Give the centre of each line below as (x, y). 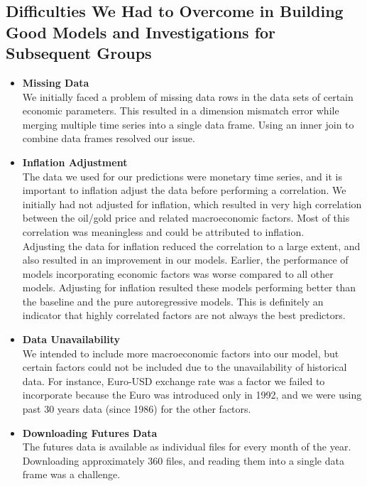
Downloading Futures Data (90, 432)
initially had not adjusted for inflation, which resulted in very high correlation (192, 204)
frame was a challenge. (71, 474)
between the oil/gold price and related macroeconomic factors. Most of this (186, 218)
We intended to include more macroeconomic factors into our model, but (181, 353)
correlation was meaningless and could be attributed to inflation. (163, 231)
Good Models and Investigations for (141, 32)
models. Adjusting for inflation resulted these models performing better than (189, 287)
